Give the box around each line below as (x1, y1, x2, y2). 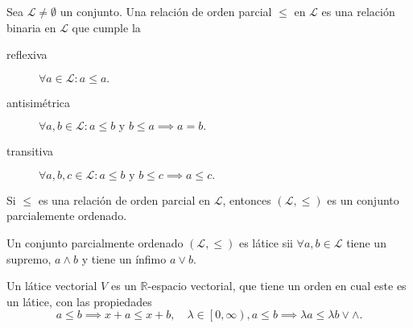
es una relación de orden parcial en (38, 191, 210, 208)
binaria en (6, 19, 56, 35)
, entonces (222, 191, 271, 208)
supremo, (6, 250, 52, 267)
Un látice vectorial (6, 277, 97, 294)
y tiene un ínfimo (81, 250, 167, 267)
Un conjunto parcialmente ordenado (6, 235, 184, 251)
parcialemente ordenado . (6, 207, 127, 224)
